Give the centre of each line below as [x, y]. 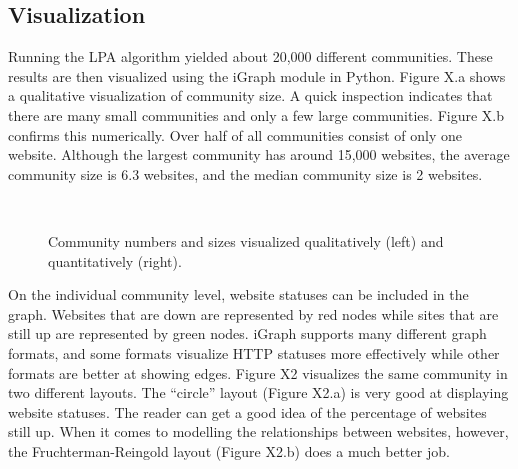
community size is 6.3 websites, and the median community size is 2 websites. [245, 173]
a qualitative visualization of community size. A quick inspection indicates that [250, 95]
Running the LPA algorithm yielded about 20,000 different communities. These [250, 56]
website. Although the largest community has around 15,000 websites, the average [259, 154]
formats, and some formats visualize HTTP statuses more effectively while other [254, 352]
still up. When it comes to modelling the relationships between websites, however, [258, 431]
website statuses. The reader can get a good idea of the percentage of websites [247, 411]
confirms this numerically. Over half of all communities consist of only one [235, 134]
